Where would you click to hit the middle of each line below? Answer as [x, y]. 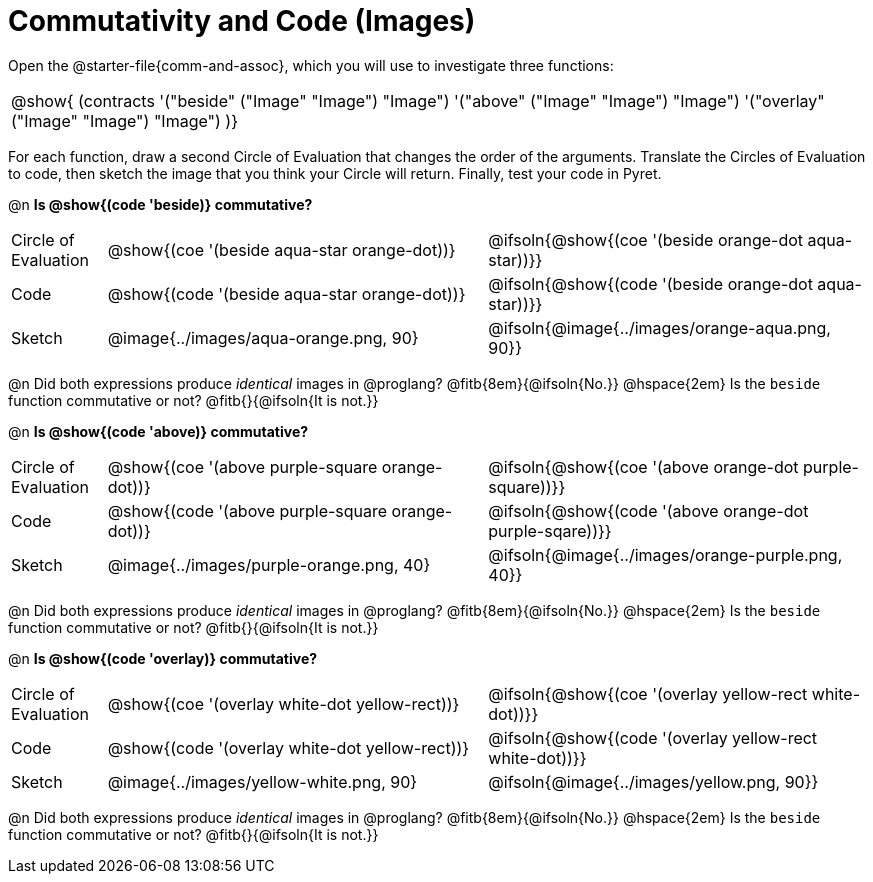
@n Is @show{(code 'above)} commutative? [158, 431]
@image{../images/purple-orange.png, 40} [269, 564]
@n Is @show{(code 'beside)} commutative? [160, 204]
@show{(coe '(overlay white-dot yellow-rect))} [283, 703]
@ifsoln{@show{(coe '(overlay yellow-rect [648, 693]
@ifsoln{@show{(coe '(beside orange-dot [646, 239]
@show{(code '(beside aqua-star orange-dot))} [286, 293]
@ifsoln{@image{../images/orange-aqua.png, [659, 327]
